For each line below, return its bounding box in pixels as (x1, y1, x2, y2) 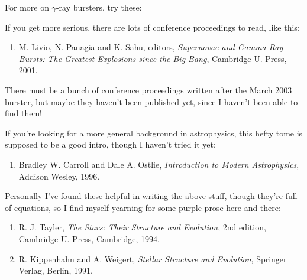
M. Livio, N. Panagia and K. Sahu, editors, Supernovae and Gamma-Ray (18, 41, 283, 53)
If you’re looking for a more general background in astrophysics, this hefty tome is (5, 126, 303, 139)
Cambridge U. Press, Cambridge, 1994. (18, 232, 160, 245)
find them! (5, 107, 43, 119)
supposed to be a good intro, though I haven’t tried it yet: (5, 138, 216, 151)
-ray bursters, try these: (56, 1, 142, 13)
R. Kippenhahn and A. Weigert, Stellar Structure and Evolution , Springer (18, 252, 287, 265)
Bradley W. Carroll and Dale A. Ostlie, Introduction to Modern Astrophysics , (18, 158, 299, 170)
